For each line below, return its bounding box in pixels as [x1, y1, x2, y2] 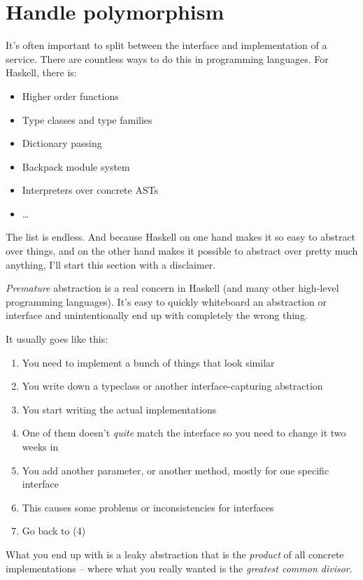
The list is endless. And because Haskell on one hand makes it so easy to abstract [6, 229, 356, 244]
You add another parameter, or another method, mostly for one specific [22, 462, 329, 477]
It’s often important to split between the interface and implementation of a [6, 38, 327, 52]
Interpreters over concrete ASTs [22, 183, 159, 197]
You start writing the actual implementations [22, 402, 217, 416]
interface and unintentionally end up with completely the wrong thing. [6, 308, 308, 323]
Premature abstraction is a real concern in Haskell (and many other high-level [6, 281, 339, 295]
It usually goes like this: [6, 332, 108, 346]
